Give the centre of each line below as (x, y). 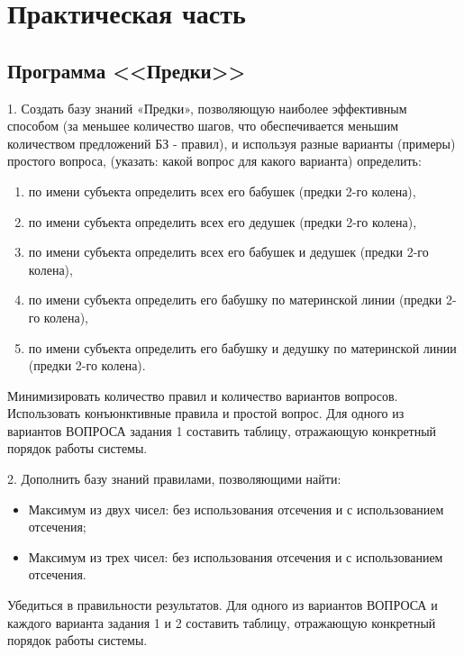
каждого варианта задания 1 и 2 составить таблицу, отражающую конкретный (222, 622)
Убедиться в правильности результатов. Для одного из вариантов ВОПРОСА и (223, 605)
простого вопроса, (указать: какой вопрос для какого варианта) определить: (214, 161)
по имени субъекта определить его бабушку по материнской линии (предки (235, 300)
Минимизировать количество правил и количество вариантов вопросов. (203, 395)
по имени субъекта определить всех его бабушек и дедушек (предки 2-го (228, 252)
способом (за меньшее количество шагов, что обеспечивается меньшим (203, 126)
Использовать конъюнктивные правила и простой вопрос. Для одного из (206, 413)
